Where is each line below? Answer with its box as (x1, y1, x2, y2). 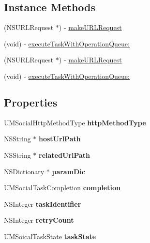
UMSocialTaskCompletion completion (4, 182, 120, 193)
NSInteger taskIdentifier (4, 198, 81, 209)
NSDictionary (4, 166, 45, 176)
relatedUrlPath (39, 150, 90, 160)
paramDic (52, 166, 86, 176)
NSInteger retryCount (4, 215, 74, 225)
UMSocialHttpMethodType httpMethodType (4, 117, 146, 127)
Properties (4, 94, 58, 109)
